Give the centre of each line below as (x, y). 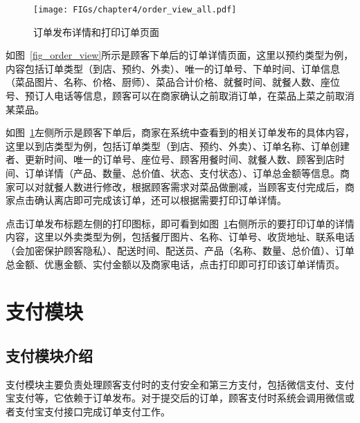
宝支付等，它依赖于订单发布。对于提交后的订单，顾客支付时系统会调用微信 (175, 398)
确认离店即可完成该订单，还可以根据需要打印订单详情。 (160, 200)
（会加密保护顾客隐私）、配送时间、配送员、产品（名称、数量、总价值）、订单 (180, 250)
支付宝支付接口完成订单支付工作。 (92, 411)
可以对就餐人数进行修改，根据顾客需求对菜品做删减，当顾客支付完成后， (180, 186)
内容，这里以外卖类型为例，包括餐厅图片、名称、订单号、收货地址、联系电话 (180, 237)
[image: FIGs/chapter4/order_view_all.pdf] (135, 10)
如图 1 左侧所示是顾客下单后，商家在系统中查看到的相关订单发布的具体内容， (180, 132)
